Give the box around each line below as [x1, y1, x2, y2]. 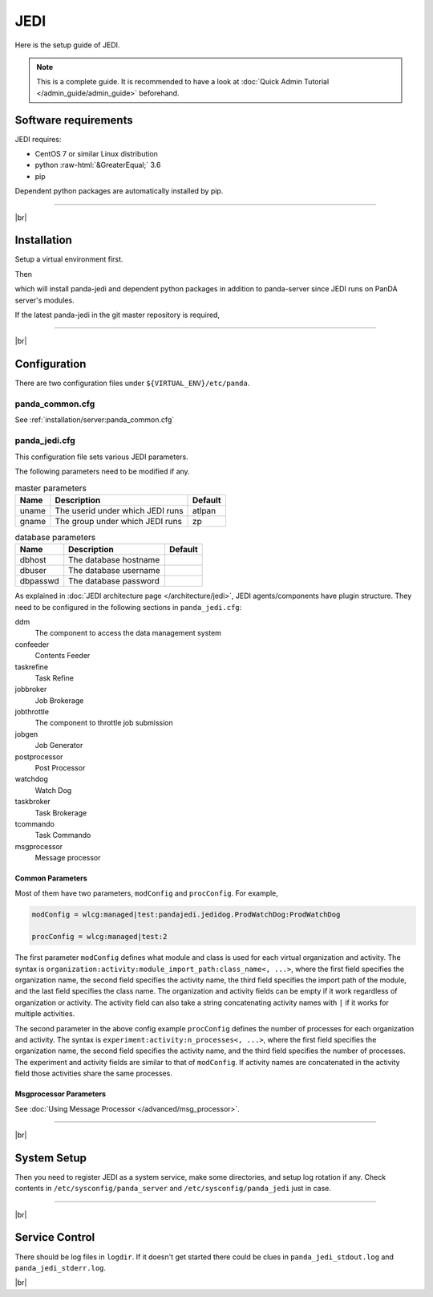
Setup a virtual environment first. [14, 254, 123, 264]
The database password [68, 575, 160, 587]
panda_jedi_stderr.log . [14, 1262, 107, 1272]
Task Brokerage [34, 807, 87, 818]
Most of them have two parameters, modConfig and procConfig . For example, [14, 888, 278, 898]
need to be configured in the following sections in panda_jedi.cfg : [14, 602, 242, 612]
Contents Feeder [34, 651, 91, 661]
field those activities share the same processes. [14, 1068, 172, 1079]
